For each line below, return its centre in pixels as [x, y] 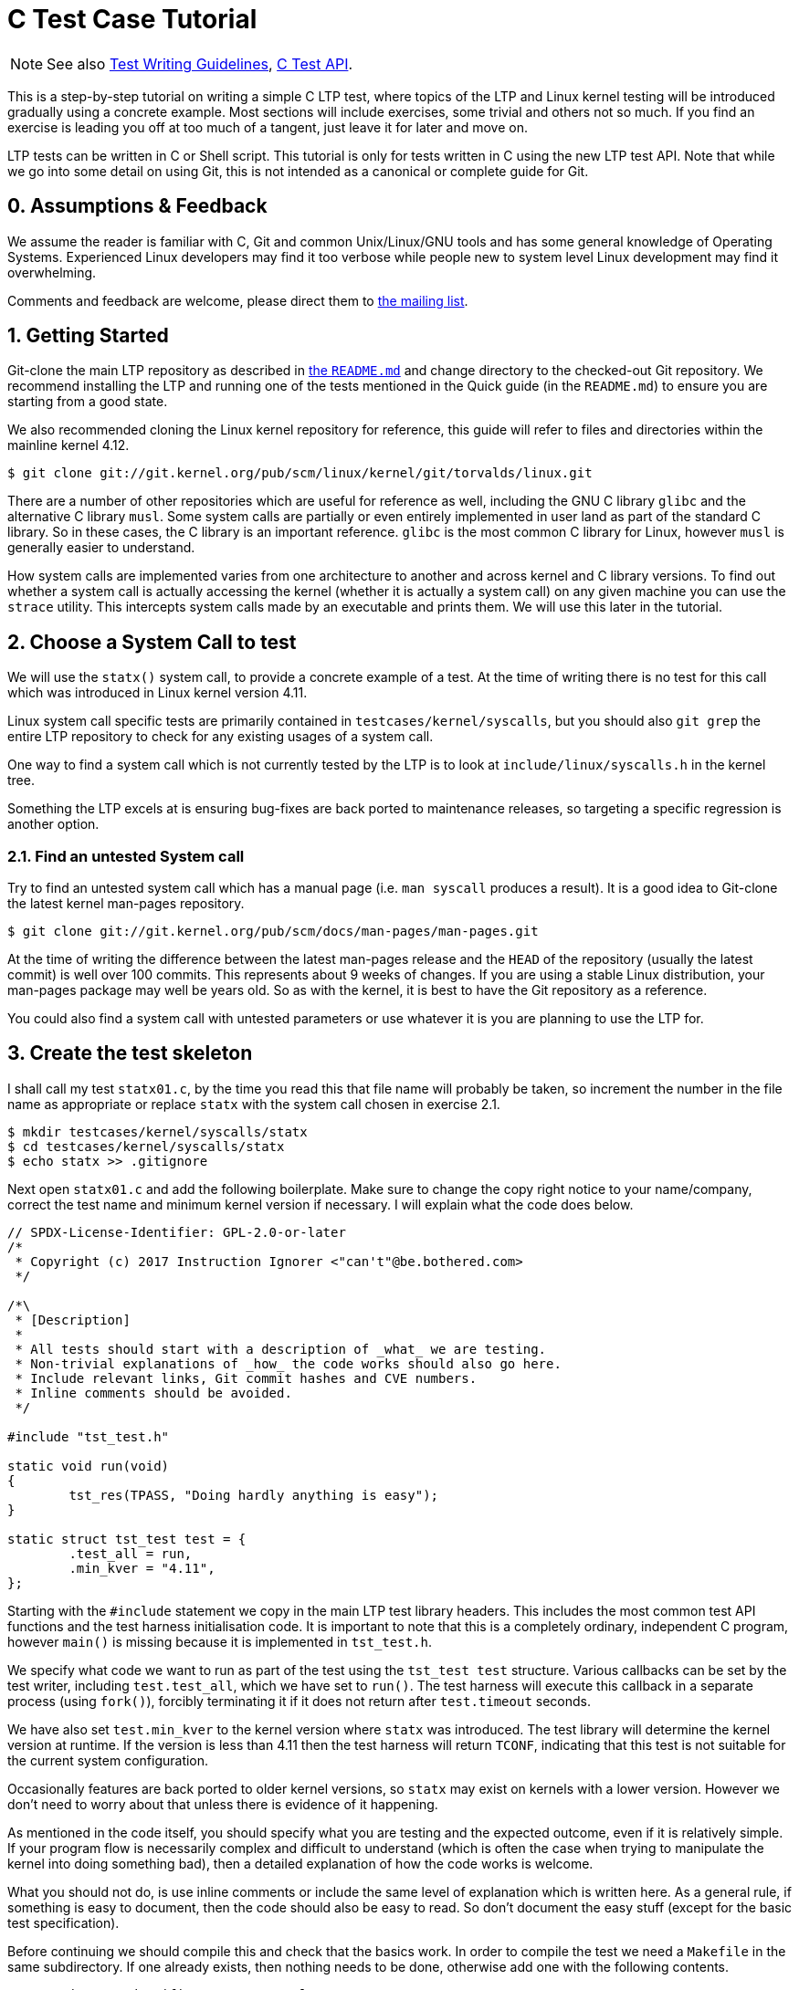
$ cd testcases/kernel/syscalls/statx [146, 1146]
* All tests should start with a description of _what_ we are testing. [281, 1349]
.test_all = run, [131, 1553]
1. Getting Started [88, 336]
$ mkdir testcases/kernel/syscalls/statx [158, 1131]
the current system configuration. [108, 1760]
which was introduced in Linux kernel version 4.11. [158, 693]
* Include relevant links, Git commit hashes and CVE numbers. [246, 1378]
